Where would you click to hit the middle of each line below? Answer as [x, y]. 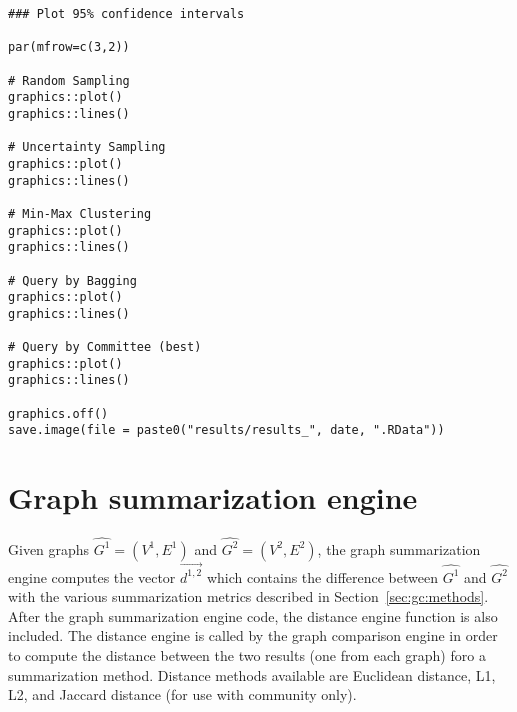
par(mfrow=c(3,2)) [69, 47]
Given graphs [49, 548]
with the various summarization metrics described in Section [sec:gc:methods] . [248, 596]
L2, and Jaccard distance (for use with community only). [182, 694]
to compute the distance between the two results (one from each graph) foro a [247, 655]
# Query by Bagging [72, 280]
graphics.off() [58, 413]
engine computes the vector [92, 576]
